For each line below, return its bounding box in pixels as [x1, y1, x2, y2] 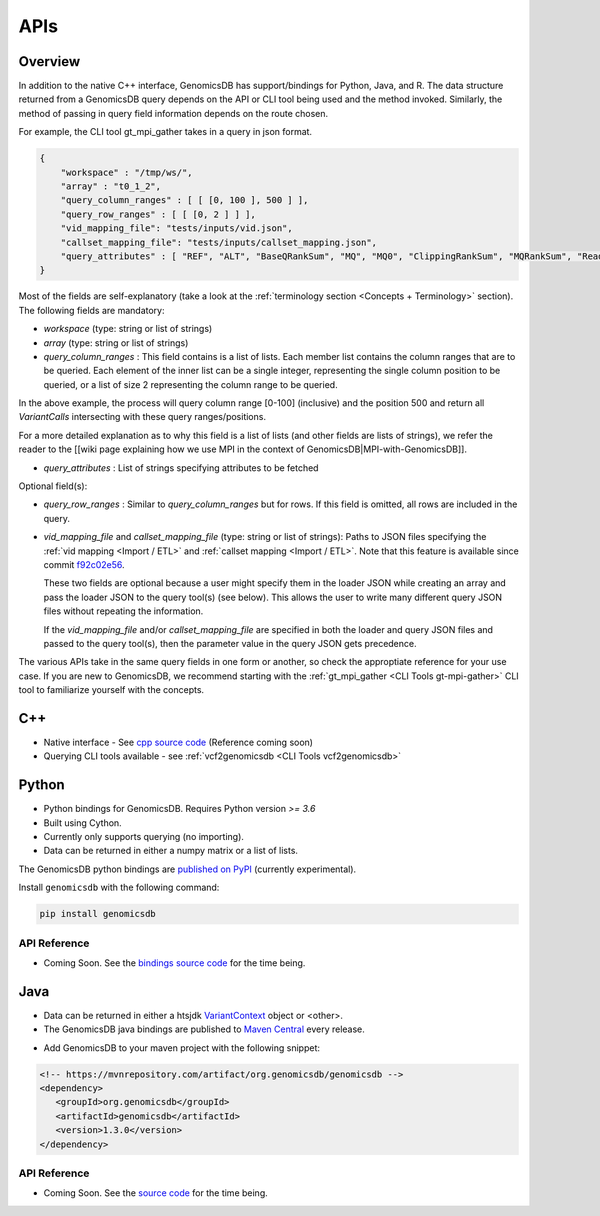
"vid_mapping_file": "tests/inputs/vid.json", [60, 223, 294, 234]
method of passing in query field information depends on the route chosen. [18, 107, 329, 119]
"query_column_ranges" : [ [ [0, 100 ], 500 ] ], [60, 195, 309, 206]
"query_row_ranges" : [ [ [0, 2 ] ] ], [60, 208, 257, 220]
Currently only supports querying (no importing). [43, 831, 245, 843]
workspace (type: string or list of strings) [43, 323, 213, 335]
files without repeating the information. [43, 605, 204, 617]
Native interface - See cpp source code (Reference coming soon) [43, 736, 314, 748]
